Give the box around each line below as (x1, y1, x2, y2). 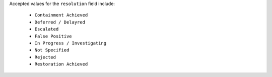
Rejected (34, 54, 56, 60)
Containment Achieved (34, 12, 88, 18)
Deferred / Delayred (34, 19, 86, 25)
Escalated (34, 26, 59, 32)
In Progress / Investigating (34, 40, 107, 46)
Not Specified (34, 47, 70, 53)
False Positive (34, 33, 73, 39)
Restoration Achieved (34, 61, 88, 67)
